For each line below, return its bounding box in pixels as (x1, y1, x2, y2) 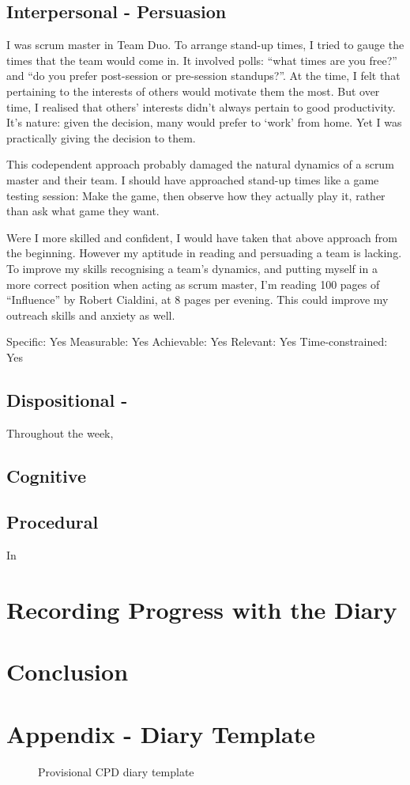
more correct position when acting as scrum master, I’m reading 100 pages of (6, 275, 380, 292)
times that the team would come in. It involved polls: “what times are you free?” (6, 51, 397, 68)
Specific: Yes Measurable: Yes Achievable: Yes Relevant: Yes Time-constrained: (6, 333, 388, 350)
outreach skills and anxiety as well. (6, 306, 175, 323)
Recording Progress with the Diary (6, 593, 397, 626)
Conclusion (6, 655, 129, 688)
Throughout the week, (6, 424, 114, 441)
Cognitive (6, 463, 86, 487)
